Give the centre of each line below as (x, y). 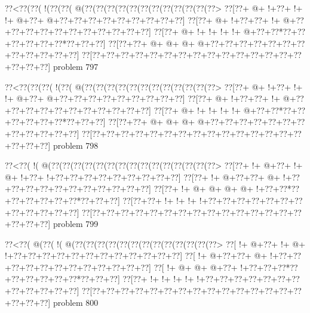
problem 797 (76, 66)
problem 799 (76, 224)
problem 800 (76, 302)
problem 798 (76, 145)
